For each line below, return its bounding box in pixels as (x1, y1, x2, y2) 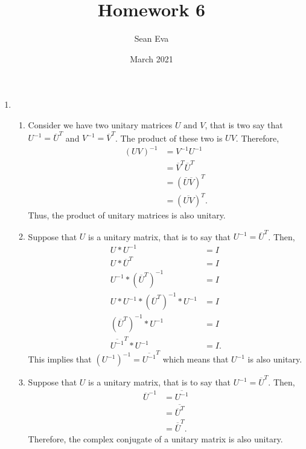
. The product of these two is (115, 131, 223, 144)
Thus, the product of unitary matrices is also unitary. (28, 209, 226, 221)
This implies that (28, 353, 92, 365)
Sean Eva (134, 32, 169, 45)
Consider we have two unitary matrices (28, 118, 173, 131)
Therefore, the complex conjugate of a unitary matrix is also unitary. (28, 433, 283, 445)
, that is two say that (205, 118, 283, 131)
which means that (162, 353, 229, 365)
